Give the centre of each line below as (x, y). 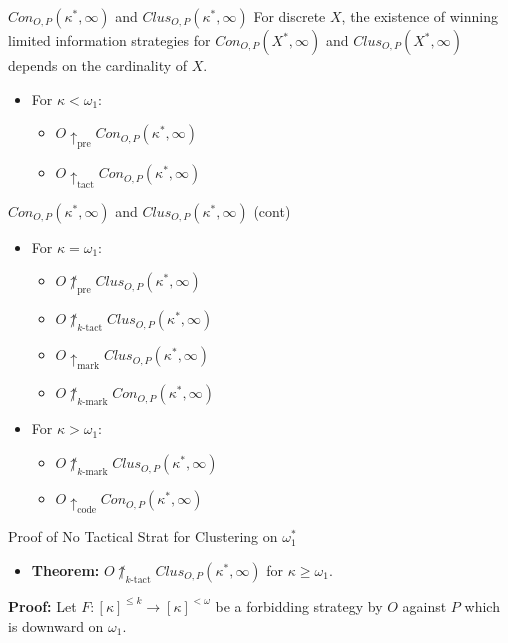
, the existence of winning (420, 16)
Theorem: (65, 569)
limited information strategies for (109, 40)
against (424, 605)
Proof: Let (42, 605)
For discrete (289, 16)
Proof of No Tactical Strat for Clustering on (143, 536)
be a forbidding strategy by (299, 605)
